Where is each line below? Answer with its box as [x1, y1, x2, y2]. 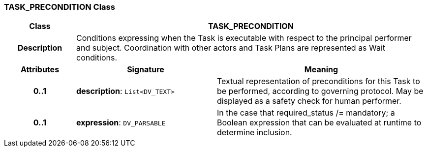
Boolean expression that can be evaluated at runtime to [216, 118, 422, 128]
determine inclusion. [216, 127, 292, 138]
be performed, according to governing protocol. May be [216, 86, 424, 96]
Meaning [304, 64, 338, 75]
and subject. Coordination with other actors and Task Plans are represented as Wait [76, 43, 386, 53]
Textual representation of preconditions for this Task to [216, 76, 420, 87]
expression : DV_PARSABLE [76, 118, 166, 128]
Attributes [20, 64, 60, 75]
